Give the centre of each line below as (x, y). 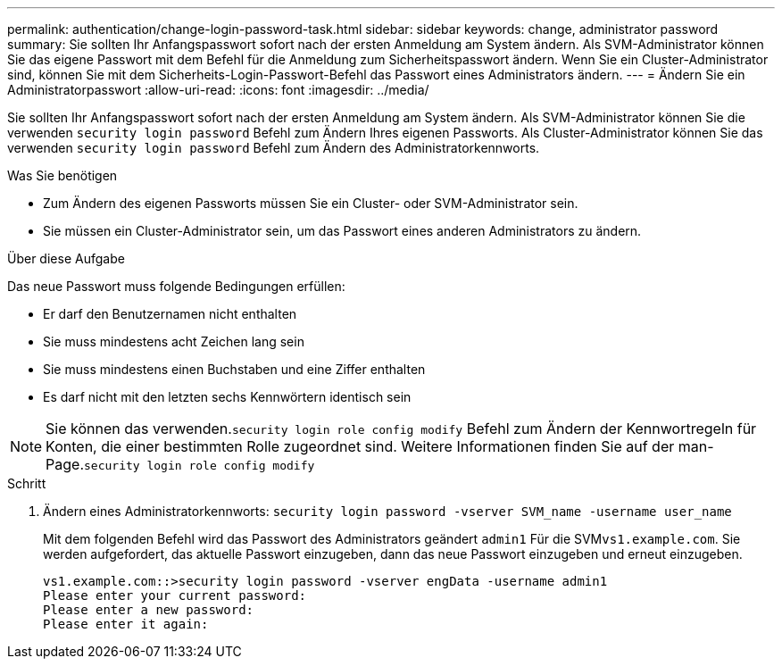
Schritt (27, 483)
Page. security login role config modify (180, 464)
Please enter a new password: (149, 610)
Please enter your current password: (175, 595)
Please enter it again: (126, 624)
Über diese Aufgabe (66, 258)
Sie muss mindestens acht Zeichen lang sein (174, 341)
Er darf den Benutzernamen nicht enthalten (170, 314)
